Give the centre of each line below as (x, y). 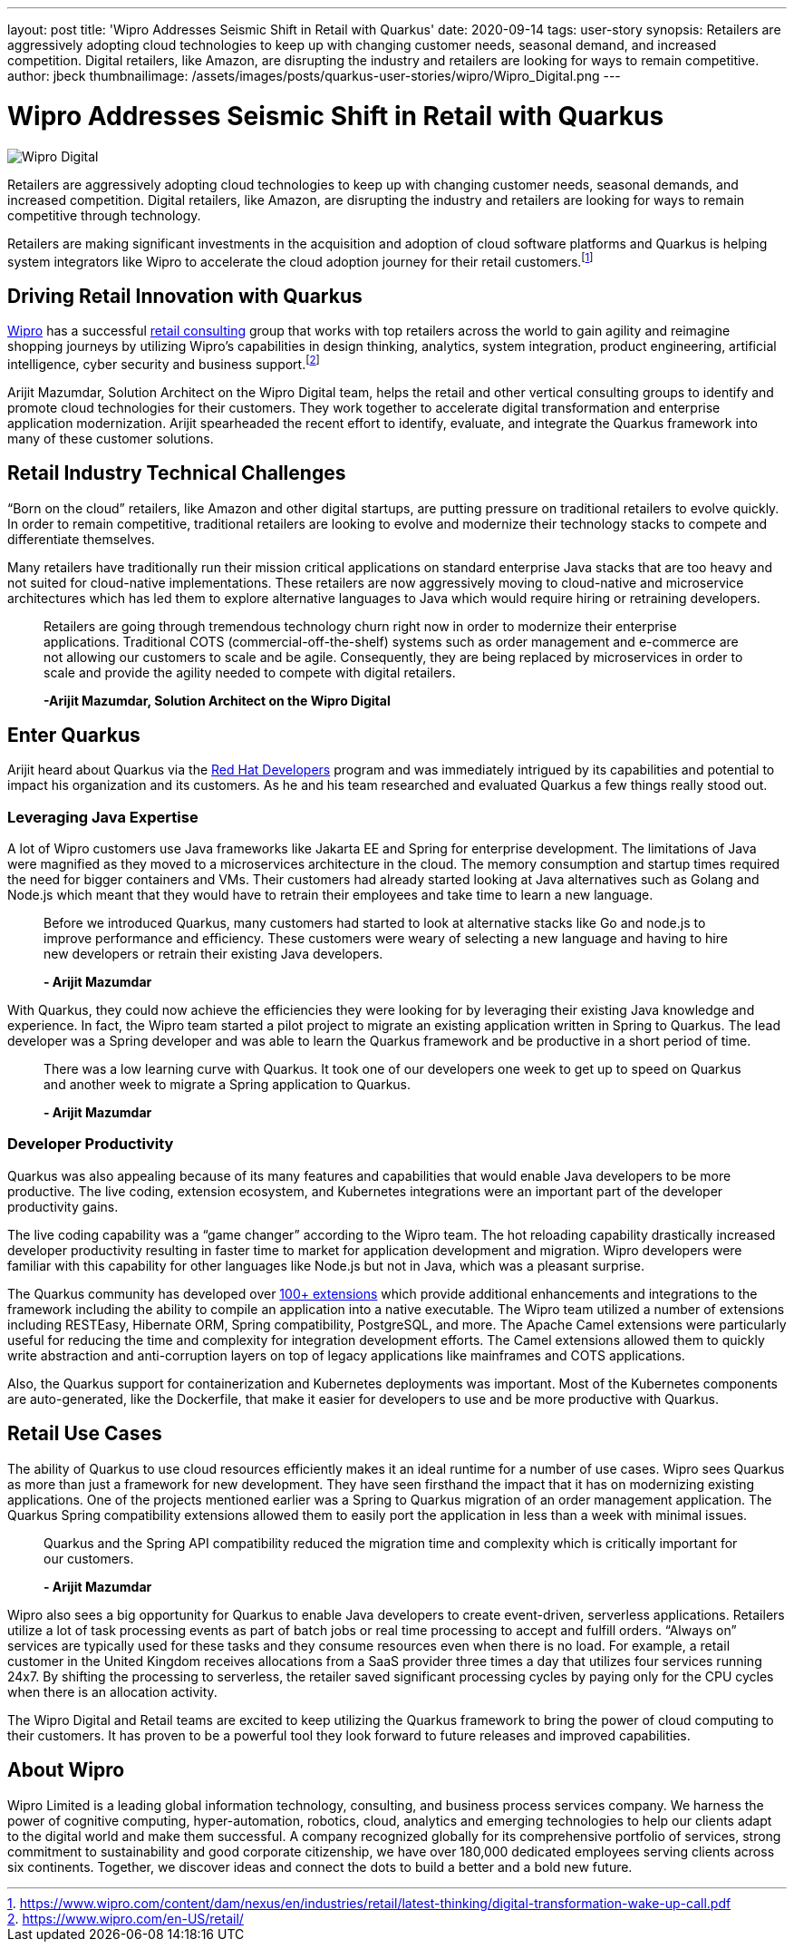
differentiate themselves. (81, 539)
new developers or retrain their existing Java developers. (213, 954)
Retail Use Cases (85, 1434)
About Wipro (66, 1770)
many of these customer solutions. (111, 438)
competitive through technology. (104, 215)
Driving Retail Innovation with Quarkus (185, 296)
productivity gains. (63, 1206)
